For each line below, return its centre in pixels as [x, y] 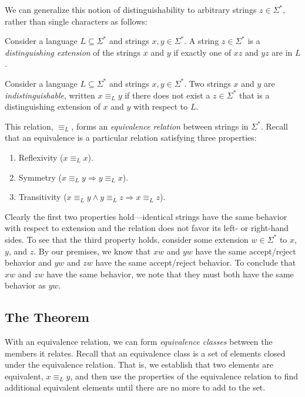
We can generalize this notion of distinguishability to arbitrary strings [131, 9]
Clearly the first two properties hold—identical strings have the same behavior [146, 216]
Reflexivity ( [41, 157]
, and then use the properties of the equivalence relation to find [184, 376]
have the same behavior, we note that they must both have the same [170, 274]
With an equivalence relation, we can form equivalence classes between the [139, 342]
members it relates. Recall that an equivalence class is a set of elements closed [145, 353]
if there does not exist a [167, 95]
